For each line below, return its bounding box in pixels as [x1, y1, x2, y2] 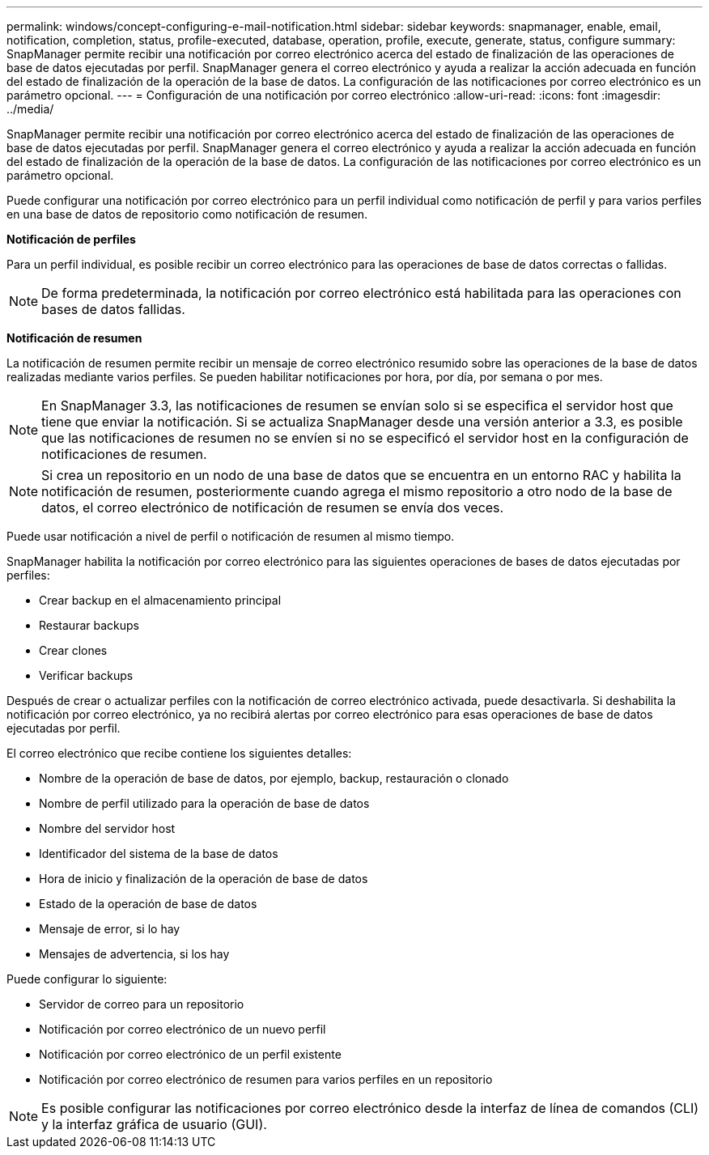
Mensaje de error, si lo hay [39, 922, 180, 936]
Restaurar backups [39, 618, 139, 632]
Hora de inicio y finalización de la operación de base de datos [39, 872, 368, 885]
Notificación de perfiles [6, 232, 136, 246]
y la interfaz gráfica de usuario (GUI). [41, 1116, 267, 1132]
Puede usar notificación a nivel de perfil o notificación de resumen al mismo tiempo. [6, 529, 455, 543]
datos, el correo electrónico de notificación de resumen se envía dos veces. [41, 499, 504, 516]
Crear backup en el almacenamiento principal [39, 593, 282, 607]
